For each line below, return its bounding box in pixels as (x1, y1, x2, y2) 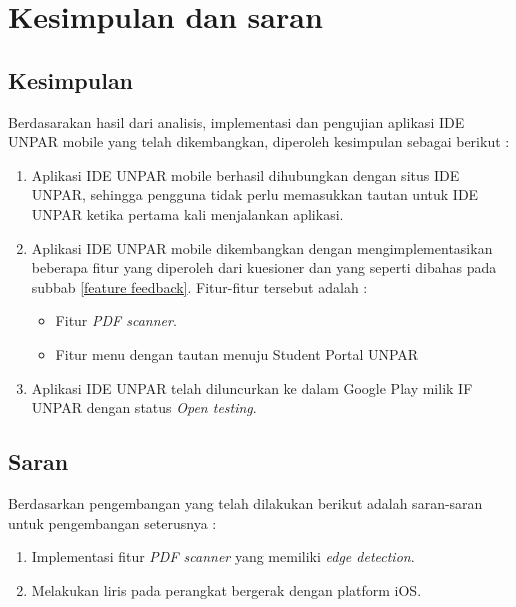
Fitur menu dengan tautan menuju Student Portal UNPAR (55, 343, 419, 364)
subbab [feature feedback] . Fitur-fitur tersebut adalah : (31, 276, 368, 297)
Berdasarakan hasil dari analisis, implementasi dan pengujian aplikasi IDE (8, 111, 465, 132)
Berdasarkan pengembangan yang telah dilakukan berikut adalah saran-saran (8, 492, 483, 513)
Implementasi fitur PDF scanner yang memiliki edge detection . (31, 546, 415, 567)
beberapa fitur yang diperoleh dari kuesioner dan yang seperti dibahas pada (31, 257, 497, 278)
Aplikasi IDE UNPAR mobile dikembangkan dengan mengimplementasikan (31, 237, 493, 258)
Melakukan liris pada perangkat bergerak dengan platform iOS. (31, 579, 422, 600)
